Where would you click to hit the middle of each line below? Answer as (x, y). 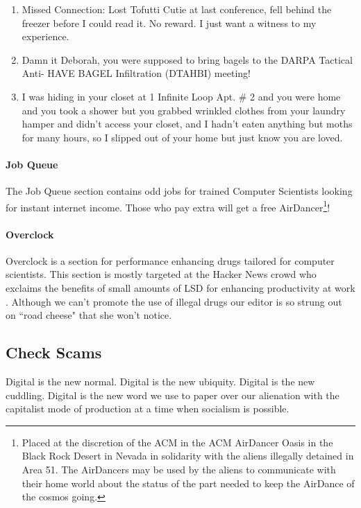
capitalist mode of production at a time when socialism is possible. (148, 409)
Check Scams (54, 352)
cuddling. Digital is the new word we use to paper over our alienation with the (173, 395)
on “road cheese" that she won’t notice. (89, 315)
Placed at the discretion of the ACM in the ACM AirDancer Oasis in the (177, 442)
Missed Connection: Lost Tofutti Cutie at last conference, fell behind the (177, 9)
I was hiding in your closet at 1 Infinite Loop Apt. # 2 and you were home (181, 96)
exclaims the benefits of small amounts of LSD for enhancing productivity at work (180, 287)
